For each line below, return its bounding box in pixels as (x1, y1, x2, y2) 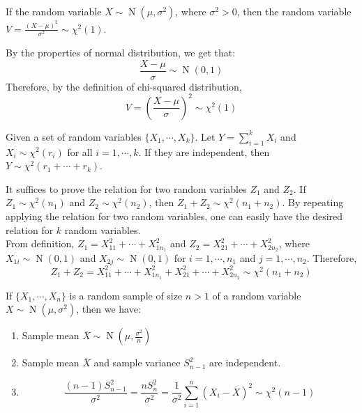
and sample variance (93, 355, 181, 370)
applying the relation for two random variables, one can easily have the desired (6, 208, 343, 223)
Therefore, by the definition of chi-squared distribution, (6, 79, 242, 93)
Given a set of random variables (6, 129, 142, 143)
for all (67, 144, 93, 159)
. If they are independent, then (138, 144, 270, 159)
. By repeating (282, 195, 344, 210)
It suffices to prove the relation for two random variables (6, 181, 247, 196)
